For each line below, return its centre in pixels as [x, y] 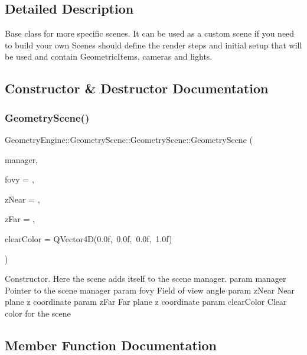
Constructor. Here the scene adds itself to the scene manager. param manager [146, 279]
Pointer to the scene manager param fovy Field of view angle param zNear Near [150, 290]
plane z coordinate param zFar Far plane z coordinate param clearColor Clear [146, 302]
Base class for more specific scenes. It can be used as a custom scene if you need [150, 33]
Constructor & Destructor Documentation [137, 88]
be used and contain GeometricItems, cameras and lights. [109, 56]
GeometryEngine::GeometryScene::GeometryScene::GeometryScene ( [129, 139]
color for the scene [38, 313]
